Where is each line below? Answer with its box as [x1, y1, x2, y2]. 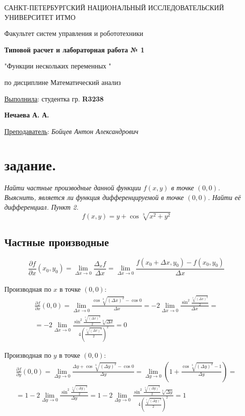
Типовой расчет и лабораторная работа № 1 [4, 44, 145, 54]
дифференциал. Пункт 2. [4, 201, 78, 212]
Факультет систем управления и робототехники [4, 28, 143, 38]
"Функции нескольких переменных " [4, 61, 111, 71]
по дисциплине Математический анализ [4, 77, 121, 87]
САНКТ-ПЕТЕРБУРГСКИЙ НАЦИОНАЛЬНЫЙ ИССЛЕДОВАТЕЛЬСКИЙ [4, 2, 224, 12]
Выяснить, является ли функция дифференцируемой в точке [4, 192, 184, 202]
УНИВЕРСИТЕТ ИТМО [4, 12, 76, 22]
